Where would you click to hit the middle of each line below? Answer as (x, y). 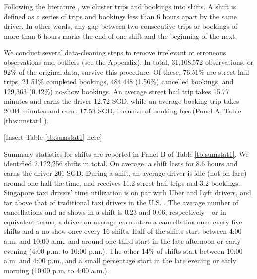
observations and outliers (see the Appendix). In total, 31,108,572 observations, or (129, 62)
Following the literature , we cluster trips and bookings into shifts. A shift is (120, 6)
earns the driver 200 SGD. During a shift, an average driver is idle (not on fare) (125, 173)
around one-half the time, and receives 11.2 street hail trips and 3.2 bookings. (122, 183)
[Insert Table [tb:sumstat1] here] (53, 137)
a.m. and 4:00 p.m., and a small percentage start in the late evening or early (120, 260)
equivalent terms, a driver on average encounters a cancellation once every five (123, 221)
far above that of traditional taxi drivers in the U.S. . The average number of (121, 202)
